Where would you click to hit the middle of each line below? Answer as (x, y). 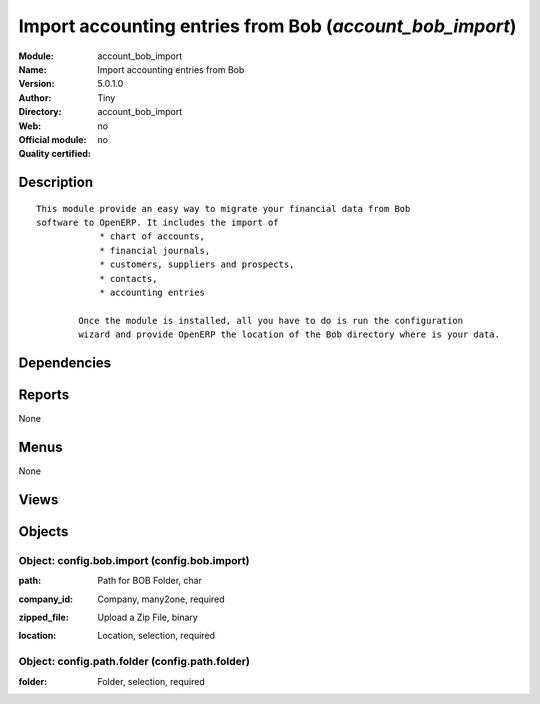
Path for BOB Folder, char (149, 581)
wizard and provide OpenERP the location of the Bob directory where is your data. (289, 334)
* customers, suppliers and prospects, (197, 264)
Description (56, 182)
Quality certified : (55, 154)
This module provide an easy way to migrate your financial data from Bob (223, 208)
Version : (36, 84)
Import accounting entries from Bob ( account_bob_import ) (267, 26)
